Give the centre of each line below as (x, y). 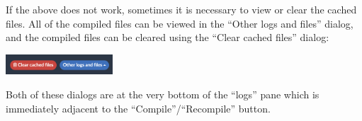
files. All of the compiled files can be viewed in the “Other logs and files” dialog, (180, 23)
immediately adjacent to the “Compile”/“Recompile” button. (138, 108)
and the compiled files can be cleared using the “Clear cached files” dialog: (168, 37)
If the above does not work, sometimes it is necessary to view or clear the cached (181, 9)
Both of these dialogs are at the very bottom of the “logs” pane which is (163, 94)
